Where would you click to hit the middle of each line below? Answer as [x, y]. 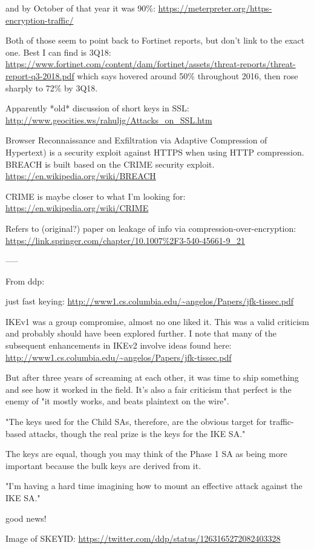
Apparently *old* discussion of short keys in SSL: [97, 108]
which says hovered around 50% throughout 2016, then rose [188, 75]
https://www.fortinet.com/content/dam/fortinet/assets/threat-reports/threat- [151, 64]
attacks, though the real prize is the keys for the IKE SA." [137, 433]
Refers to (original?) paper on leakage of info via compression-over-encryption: [151, 228]
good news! [26, 518]
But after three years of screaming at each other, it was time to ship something [152, 377]
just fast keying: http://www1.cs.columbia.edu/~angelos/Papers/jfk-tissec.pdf [150, 301]
